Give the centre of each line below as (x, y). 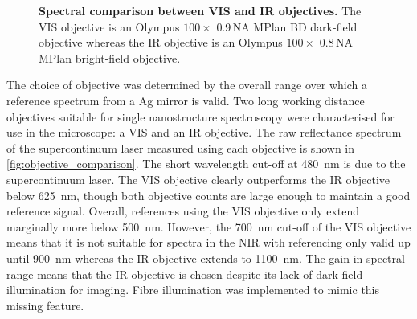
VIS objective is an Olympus (109, 26)
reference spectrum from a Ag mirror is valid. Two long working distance (186, 100)
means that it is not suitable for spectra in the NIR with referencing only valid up (208, 242)
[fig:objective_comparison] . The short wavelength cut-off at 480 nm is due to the (206, 164)
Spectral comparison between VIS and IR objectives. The (200, 10)
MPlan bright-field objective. (110, 57)
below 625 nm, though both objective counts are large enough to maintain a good (208, 195)
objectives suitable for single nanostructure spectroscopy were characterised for (200, 116)
